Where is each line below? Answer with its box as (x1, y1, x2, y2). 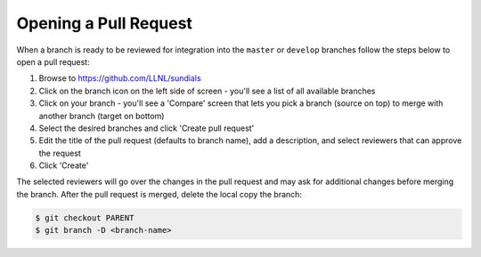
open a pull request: (16, 56, 90, 67)
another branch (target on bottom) (38, 110, 165, 121)
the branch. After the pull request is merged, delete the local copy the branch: (16, 189, 303, 199)
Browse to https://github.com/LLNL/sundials (38, 73, 201, 84)
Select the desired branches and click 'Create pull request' (38, 123, 255, 133)
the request (38, 148, 82, 158)
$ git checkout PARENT (35, 213, 135, 222)
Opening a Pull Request (16, 13, 193, 33)
